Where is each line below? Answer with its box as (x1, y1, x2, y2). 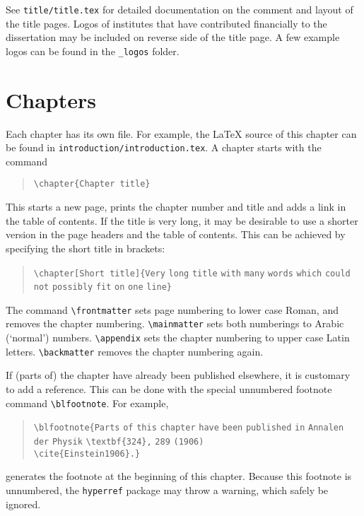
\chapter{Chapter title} (33, 179, 151, 189)
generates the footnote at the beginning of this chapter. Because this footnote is (6, 469, 352, 483)
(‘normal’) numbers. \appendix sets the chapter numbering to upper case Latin (6, 330, 350, 345)
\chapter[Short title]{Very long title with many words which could (33, 268, 351, 278)
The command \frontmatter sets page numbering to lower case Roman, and (6, 302, 339, 317)
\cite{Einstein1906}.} (33, 448, 141, 459)
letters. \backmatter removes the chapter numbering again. (6, 344, 264, 358)
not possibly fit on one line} (33, 282, 172, 293)
